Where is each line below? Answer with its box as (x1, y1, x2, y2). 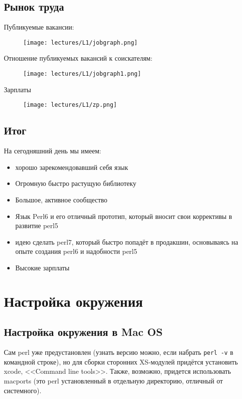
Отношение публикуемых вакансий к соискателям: (4, 53, 152, 63)
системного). (4, 385, 42, 395)
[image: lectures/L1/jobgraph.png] (23, 39, 138, 46)
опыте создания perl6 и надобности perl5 (15, 246, 137, 256)
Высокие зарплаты (15, 262, 70, 272)
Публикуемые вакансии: (4, 22, 74, 32)
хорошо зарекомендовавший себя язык (15, 162, 128, 172)
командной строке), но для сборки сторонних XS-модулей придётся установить (4, 356, 238, 366)
